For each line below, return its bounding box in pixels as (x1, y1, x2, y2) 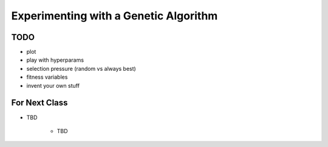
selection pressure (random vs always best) (26, 65, 136, 72)
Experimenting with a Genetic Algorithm (11, 9, 218, 22)
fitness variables (26, 73, 68, 81)
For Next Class (11, 97, 68, 108)
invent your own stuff (26, 82, 80, 89)
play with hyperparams (26, 56, 84, 64)
